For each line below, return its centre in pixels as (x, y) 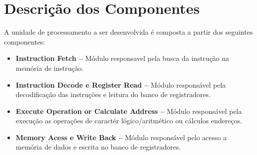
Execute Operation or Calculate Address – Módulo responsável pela (129, 111)
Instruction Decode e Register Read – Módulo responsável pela (121, 84)
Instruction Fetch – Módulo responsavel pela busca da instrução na (122, 58)
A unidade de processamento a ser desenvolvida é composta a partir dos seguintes (128, 32)
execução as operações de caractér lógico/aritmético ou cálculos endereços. (129, 121)
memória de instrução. (50, 68)
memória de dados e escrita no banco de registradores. (98, 147)
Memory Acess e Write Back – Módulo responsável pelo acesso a (121, 137)
